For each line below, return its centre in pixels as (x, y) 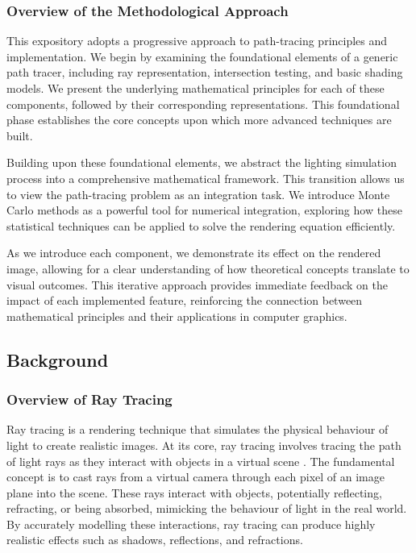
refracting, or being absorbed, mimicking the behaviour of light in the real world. (207, 508)
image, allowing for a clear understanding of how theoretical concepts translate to (208, 268)
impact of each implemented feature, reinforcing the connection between (185, 300)
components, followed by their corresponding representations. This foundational (203, 104)
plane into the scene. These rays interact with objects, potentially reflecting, (194, 492)
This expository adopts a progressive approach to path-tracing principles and (197, 41)
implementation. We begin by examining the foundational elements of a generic (202, 56)
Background (58, 359)
